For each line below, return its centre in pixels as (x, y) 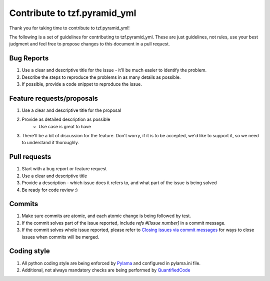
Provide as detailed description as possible (66, 119)
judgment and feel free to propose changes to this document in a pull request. (89, 44)
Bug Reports (29, 58)
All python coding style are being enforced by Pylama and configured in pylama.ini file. (111, 263)
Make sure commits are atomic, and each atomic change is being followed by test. (106, 216)
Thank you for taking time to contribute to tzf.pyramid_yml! (69, 28)
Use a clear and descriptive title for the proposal (71, 110)
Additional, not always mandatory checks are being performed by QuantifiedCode (106, 270)
